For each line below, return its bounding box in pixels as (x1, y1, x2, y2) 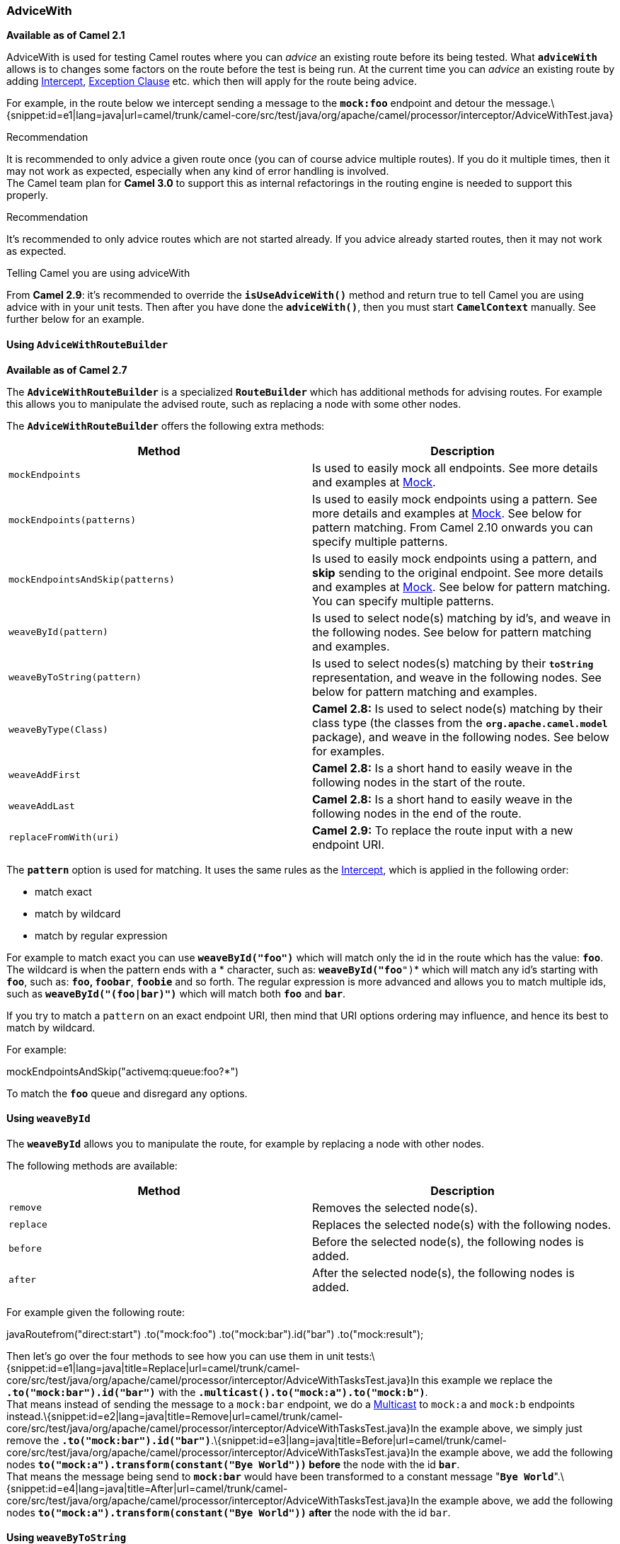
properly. (6, 189, 48, 202)
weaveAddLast (8, 801, 75, 812)
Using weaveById (6, 1112, 91, 1125)
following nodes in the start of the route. (312, 774, 526, 789)
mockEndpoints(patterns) (8, 515, 137, 526)
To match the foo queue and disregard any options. (6, 1087, 248, 1099)
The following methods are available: (6, 1159, 178, 1172)
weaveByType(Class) (8, 724, 108, 736)
